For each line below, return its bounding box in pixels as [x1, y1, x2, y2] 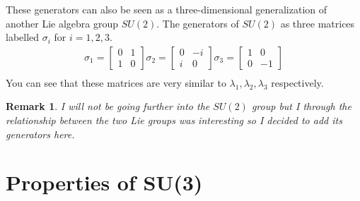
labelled [6, 30, 40, 44]
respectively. [271, 75, 324, 90]
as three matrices [280, 16, 355, 30]
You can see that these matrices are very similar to [6, 75, 226, 90]
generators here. [6, 126, 75, 141]
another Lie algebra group [6, 16, 118, 30]
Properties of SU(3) [6, 168, 203, 197]
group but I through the [251, 99, 352, 114]
